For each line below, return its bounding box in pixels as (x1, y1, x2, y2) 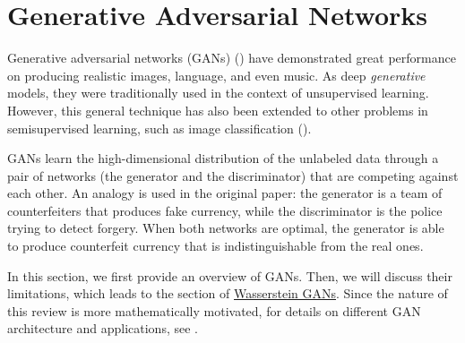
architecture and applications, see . (7, 319, 198, 338)
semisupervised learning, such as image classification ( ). (7, 118, 312, 137)
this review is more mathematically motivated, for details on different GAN (7, 301, 421, 320)
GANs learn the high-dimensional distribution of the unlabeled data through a (7, 149, 439, 167)
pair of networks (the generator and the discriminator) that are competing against (7, 166, 459, 184)
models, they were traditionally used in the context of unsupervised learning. (7, 83, 429, 102)
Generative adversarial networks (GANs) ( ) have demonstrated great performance (7, 48, 456, 67)
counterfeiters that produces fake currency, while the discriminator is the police (7, 201, 443, 219)
